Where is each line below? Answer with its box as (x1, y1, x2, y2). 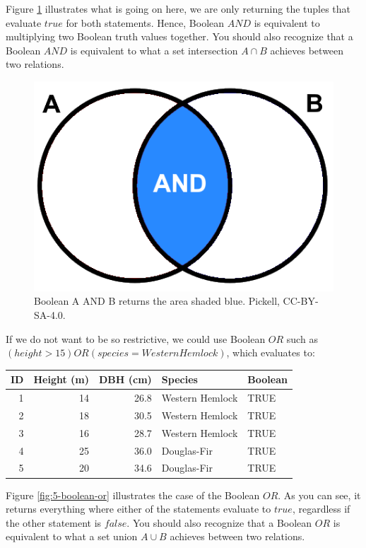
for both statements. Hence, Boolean (66, 15, 225, 30)
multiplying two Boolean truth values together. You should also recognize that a (6, 29, 353, 44)
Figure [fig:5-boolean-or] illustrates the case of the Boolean (6, 487, 260, 502)
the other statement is (6, 515, 102, 530)
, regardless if (292, 501, 350, 516)
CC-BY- (283, 293, 319, 308)
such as (286, 331, 318, 346)
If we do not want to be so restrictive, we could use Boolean (6, 331, 266, 346)
